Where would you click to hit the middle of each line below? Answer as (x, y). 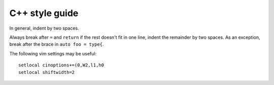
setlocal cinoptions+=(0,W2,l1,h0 (61, 65)
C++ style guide (44, 13)
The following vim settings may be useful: (53, 53)
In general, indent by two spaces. (44, 28)
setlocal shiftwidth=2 (47, 72)
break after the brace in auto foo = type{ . (57, 44)
